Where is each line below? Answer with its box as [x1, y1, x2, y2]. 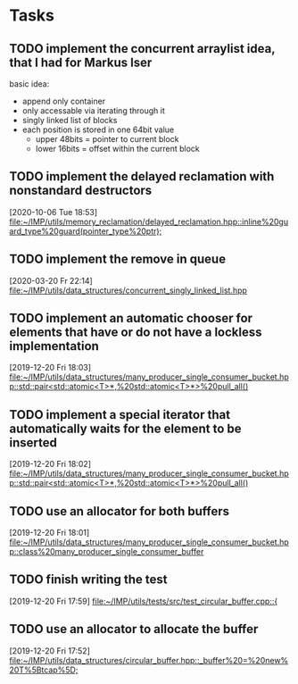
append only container [21, 96, 105, 106]
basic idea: [9, 79, 50, 89]
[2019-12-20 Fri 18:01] [9, 528, 90, 538]
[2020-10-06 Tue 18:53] [9, 206, 98, 217]
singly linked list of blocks [21, 115, 118, 125]
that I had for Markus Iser [9, 54, 153, 70]
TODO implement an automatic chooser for [9, 311, 252, 326]
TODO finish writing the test [9, 572, 168, 588]
